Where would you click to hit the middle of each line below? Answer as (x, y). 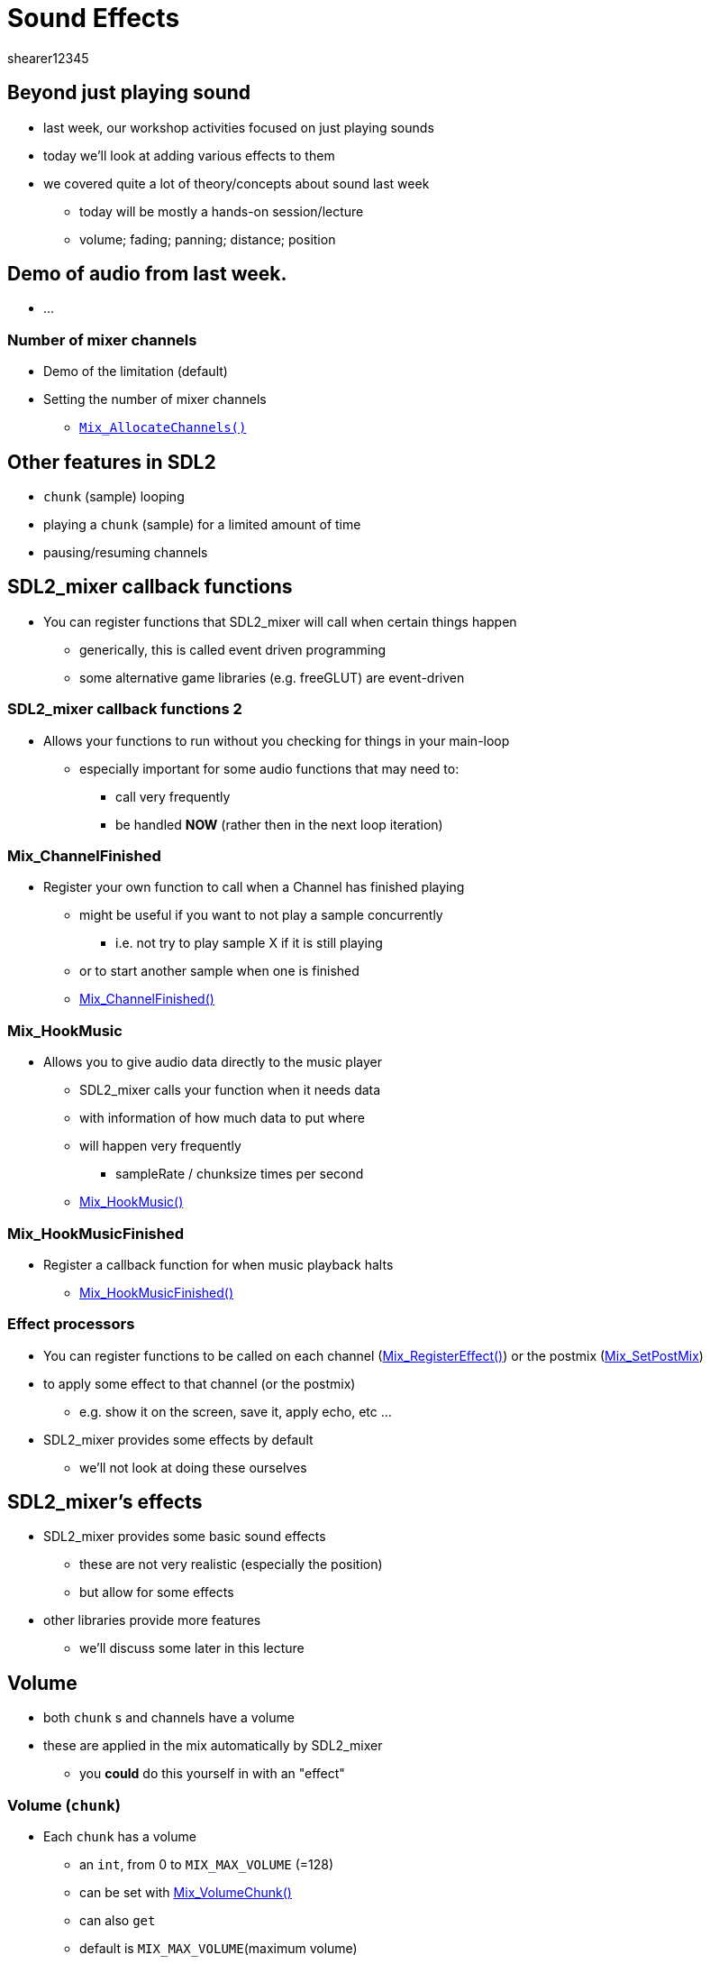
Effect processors (71, 1324)
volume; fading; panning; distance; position (208, 239)
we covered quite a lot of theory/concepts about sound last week (237, 183)
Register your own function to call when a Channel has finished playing (254, 887)
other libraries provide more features (152, 1620)
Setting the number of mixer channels (155, 399)
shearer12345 (48, 58)
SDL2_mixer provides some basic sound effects (185, 1537)
